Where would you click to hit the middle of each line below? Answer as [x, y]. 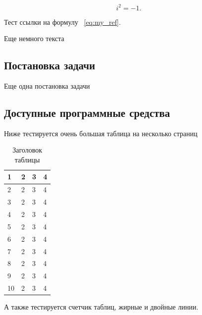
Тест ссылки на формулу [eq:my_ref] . [62, 22]
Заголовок [27, 150]
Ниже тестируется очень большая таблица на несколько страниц [101, 133]
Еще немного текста [34, 38]
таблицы [27, 159]
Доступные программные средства [87, 112]
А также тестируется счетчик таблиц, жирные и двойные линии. [101, 307]
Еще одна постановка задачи [47, 85]
